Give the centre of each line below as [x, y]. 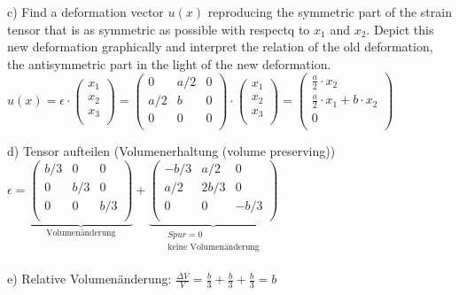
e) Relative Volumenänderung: [89, 279]
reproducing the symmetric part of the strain [330, 12]
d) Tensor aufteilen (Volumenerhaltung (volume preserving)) [171, 151]
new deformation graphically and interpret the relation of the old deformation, [220, 47]
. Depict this [400, 29]
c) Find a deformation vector [86, 12]
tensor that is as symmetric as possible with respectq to [159, 29]
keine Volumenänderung [214, 248]
